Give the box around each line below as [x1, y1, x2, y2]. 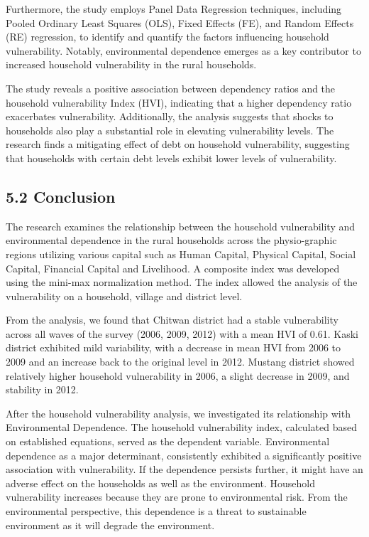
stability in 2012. [6, 382, 79, 397]
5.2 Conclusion [6, 185, 116, 207]
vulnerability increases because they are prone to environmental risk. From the [6, 489, 348, 504]
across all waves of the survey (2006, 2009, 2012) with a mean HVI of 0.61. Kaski [6, 326, 359, 341]
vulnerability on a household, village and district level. [6, 288, 243, 303]
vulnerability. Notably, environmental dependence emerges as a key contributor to [6, 43, 361, 58]
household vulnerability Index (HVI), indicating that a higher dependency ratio [6, 95, 352, 110]
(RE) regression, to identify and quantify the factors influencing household [6, 29, 329, 44]
